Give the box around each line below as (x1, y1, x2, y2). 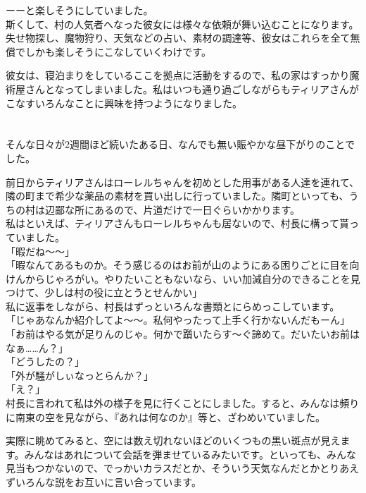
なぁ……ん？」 (6, 340, 68, 355)
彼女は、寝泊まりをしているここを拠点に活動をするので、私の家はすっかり (6, 68, 350, 83)
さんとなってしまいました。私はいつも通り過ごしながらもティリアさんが (25, 81, 360, 96)
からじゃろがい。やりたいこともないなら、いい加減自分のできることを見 (25, 271, 360, 286)
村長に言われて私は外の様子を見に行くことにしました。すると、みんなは (6, 396, 340, 410)
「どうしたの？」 (6, 354, 84, 369)
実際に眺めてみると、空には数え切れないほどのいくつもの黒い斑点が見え (6, 433, 341, 448)
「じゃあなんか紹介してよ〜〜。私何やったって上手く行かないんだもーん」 (6, 312, 350, 327)
